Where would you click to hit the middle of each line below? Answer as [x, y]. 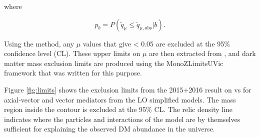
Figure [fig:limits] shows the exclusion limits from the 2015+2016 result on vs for [128, 89]
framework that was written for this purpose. [73, 73]
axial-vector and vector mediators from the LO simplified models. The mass [120, 99]
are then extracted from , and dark [202, 53]
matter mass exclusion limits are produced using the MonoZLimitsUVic [114, 63]
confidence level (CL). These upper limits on [72, 53]
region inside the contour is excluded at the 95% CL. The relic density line [118, 109]
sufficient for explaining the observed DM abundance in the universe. [109, 129]
